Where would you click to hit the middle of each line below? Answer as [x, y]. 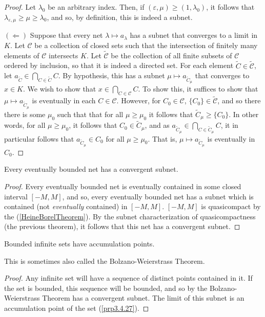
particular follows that [39, 138]
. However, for [139, 100]
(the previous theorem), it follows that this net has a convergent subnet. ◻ [122, 226]
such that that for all [90, 114]
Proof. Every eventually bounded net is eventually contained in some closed [123, 186]
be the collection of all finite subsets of [171, 55]
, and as [157, 125]
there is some [25, 114]
